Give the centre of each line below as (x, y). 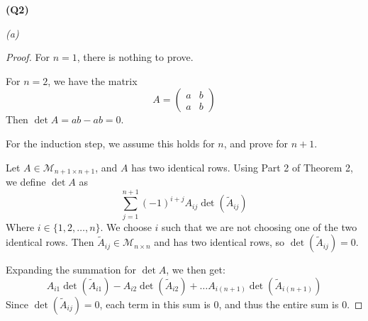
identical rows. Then (50, 242)
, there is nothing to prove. (135, 57)
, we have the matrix (93, 80)
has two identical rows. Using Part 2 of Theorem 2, (242, 167)
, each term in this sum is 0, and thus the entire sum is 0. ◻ (231, 304)
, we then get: (196, 270)
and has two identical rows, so (219, 242)
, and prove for (256, 143)
